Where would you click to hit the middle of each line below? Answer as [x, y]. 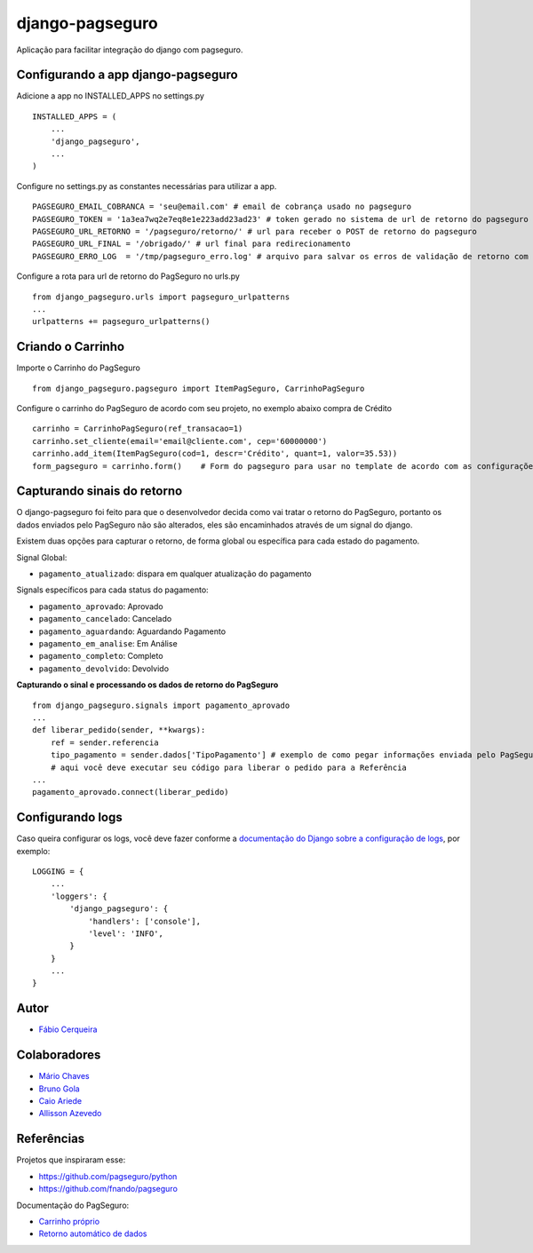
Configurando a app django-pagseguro [127, 75]
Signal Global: [42, 557]
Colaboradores [59, 1055]
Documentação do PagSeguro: [73, 1205]
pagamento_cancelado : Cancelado [105, 619]
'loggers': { [79, 896]
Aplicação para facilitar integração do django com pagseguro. [130, 50]
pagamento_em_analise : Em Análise [108, 643]
